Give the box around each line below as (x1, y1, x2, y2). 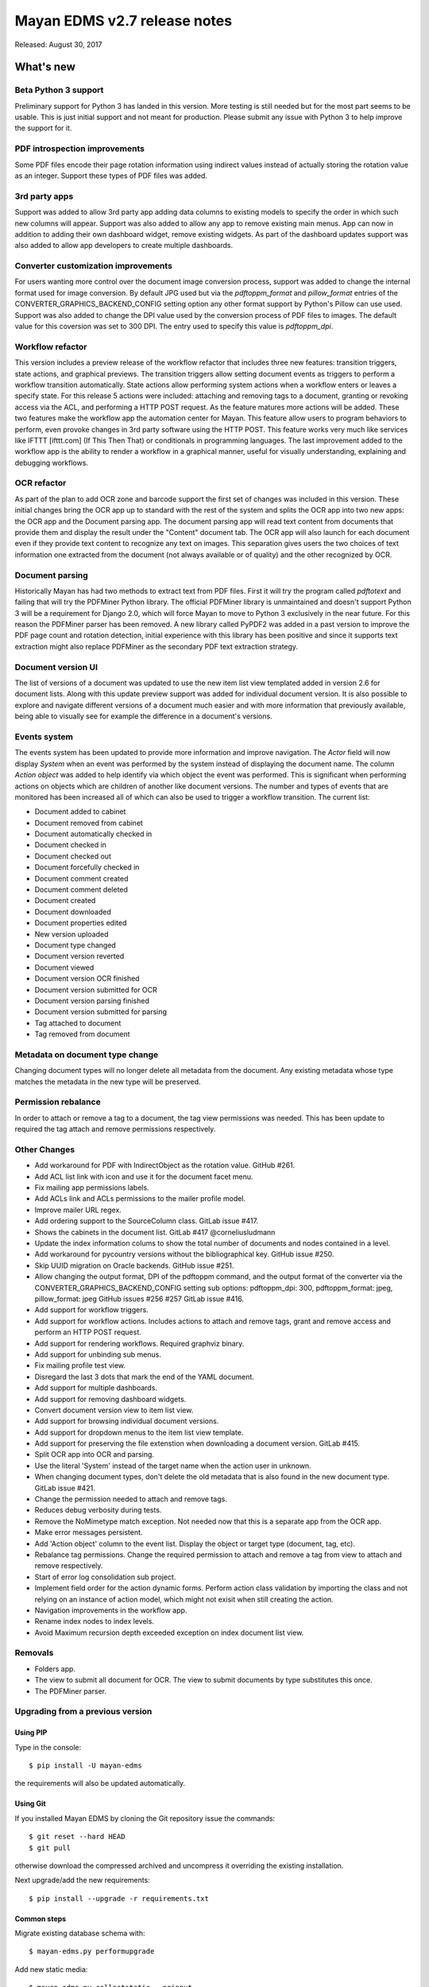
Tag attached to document (34, 1018, 122, 1028)
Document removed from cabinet (34, 818, 143, 827)
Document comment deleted (34, 885, 129, 894)
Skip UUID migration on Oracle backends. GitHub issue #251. (34, 1261, 234, 1270)
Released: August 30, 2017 (14, 40, 102, 49)
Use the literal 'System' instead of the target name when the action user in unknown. (34, 1461, 311, 1470)
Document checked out (34, 851, 111, 861)
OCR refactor (14, 478, 67, 489)
